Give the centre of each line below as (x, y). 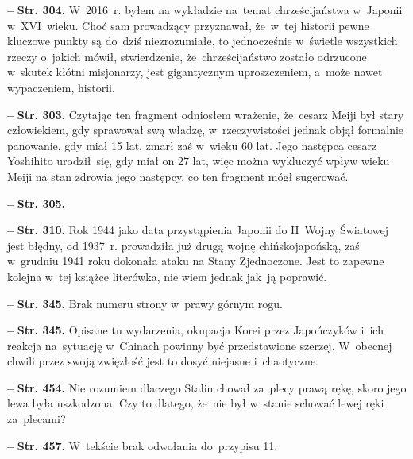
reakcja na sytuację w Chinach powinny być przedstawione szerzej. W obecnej (200, 345)
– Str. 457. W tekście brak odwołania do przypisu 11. (143, 445)
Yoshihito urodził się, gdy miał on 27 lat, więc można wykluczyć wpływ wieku (199, 161)
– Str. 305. (37, 203)
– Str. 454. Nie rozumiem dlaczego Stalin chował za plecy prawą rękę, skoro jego (207, 387)
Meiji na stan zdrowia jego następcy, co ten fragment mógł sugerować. (178, 176)
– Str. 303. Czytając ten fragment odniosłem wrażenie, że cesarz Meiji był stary (206, 114)
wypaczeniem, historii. (61, 87)
